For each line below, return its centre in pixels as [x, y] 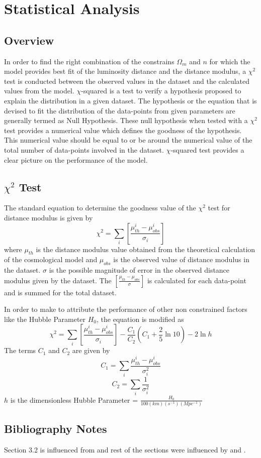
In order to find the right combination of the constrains [89, 61]
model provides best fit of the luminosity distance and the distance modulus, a [125, 71]
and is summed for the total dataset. [60, 292]
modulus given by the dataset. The [58, 280]
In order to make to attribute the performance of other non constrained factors [126, 309]
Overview [29, 40]
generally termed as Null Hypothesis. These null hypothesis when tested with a [126, 120]
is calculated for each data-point [197, 280]
